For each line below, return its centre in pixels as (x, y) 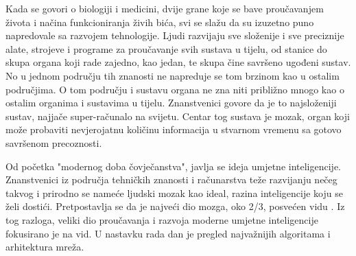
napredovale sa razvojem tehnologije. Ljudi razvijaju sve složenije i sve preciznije (175, 35)
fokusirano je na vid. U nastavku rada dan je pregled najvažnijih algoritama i (168, 233)
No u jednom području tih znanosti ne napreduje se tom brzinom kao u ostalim (173, 75)
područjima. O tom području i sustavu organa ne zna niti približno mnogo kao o (175, 89)
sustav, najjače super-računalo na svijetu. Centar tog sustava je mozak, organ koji (178, 116)
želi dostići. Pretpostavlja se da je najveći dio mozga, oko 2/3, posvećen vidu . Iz (175, 206)
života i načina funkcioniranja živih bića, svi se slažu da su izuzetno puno (160, 22)
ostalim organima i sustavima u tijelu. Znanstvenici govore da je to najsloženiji (171, 103)
